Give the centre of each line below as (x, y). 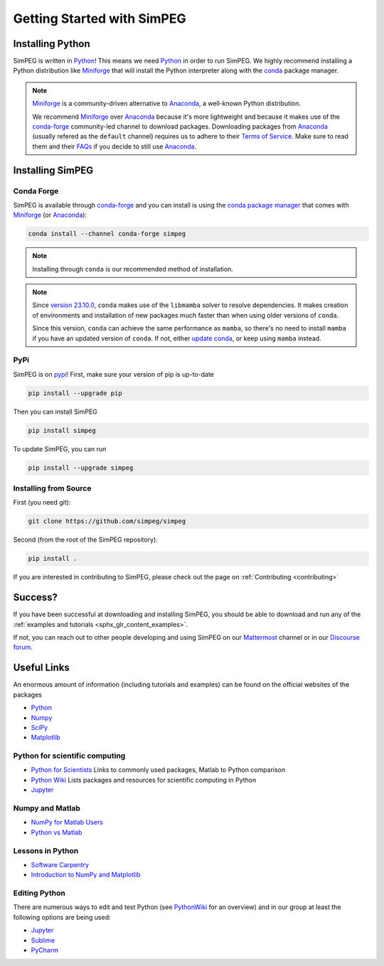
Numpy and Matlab (47, 808)
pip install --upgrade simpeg (81, 468)
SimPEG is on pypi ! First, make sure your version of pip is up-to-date (114, 374)
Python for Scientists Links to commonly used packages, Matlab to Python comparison (158, 770)
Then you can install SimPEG (55, 412)
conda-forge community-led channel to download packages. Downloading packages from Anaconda (180, 127)
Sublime (43, 940)
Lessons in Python (46, 851)
